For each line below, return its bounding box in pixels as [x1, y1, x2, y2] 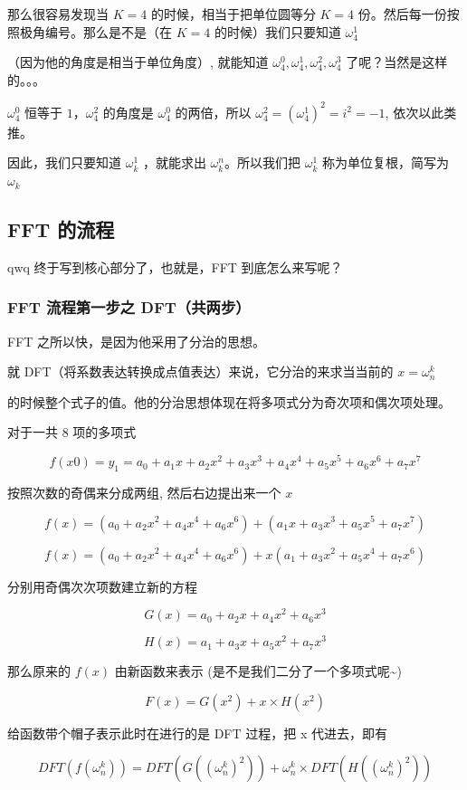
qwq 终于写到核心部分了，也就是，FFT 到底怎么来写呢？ [7, 257, 343, 276]
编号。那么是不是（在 [44, 22, 172, 41]
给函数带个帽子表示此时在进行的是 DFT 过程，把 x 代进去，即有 [7, 723, 387, 742]
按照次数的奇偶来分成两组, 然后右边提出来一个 [7, 482, 281, 501]
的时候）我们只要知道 [214, 22, 341, 41]
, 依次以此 [385, 102, 444, 121]
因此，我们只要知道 [7, 153, 121, 172]
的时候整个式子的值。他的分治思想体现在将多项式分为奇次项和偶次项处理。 [7, 392, 451, 411]
